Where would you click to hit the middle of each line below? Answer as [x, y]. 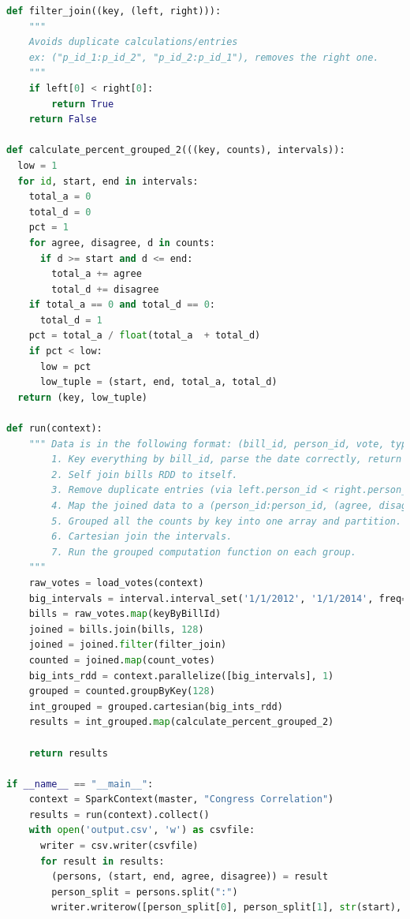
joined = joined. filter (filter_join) [128, 645]
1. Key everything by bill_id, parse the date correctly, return [227, 459]
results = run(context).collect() [119, 814]
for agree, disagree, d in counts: [122, 243]
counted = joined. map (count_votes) [122, 660]
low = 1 [37, 165]
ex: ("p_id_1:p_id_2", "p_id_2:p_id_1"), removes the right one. [204, 57]
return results [68, 753]
